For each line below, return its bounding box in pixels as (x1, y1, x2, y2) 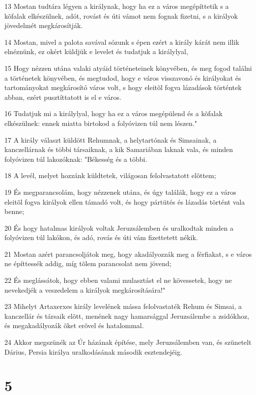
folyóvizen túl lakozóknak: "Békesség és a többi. (4, 153, 147, 164)
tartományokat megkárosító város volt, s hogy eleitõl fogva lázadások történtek (4, 82, 242, 92)
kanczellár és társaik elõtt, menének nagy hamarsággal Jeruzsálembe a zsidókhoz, (4, 310, 250, 321)
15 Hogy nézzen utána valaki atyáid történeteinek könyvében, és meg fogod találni (4, 62, 252, 73)
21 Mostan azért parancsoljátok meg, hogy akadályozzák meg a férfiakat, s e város (4, 248, 252, 259)
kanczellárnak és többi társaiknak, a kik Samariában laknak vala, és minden (4, 144, 233, 154)
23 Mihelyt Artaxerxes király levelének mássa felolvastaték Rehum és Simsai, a (4, 301, 242, 311)
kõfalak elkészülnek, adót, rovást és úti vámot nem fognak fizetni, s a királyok (4, 10, 238, 21)
